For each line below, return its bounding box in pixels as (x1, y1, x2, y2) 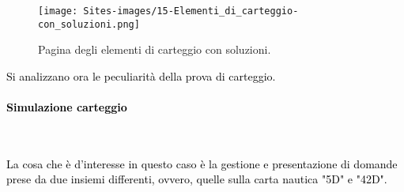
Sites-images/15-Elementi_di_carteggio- (83, 6, 299, 17)
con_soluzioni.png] (38, 18, 140, 30)
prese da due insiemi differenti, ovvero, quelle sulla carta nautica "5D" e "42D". (6, 171, 387, 187)
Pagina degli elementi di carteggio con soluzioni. (38, 41, 271, 58)
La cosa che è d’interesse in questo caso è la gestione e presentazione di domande (6, 155, 398, 171)
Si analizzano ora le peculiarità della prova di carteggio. (6, 67, 276, 84)
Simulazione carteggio (6, 99, 127, 115)
